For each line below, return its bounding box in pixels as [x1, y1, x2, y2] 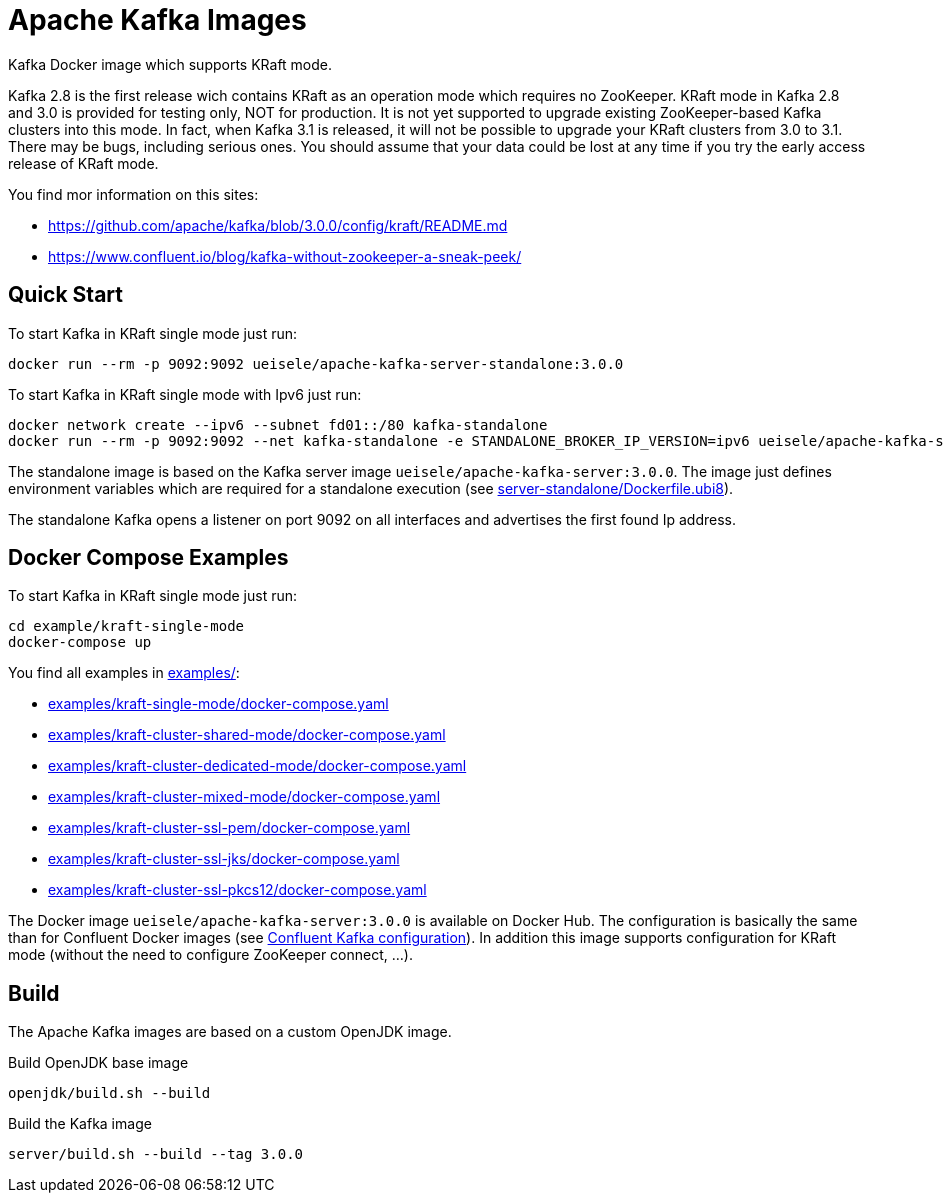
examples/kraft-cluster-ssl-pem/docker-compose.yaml [48, 819, 411, 837]
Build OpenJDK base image [8, 1054, 189, 1072]
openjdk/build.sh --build [8, 1085, 211, 1102]
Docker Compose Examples [8, 545, 289, 571]
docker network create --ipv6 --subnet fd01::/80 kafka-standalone [8, 416, 548, 433]
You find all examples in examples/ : [8, 664, 240, 682]
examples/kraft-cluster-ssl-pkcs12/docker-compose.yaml [48, 881, 427, 899]
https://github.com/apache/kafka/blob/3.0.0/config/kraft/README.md [48, 216, 508, 234]
